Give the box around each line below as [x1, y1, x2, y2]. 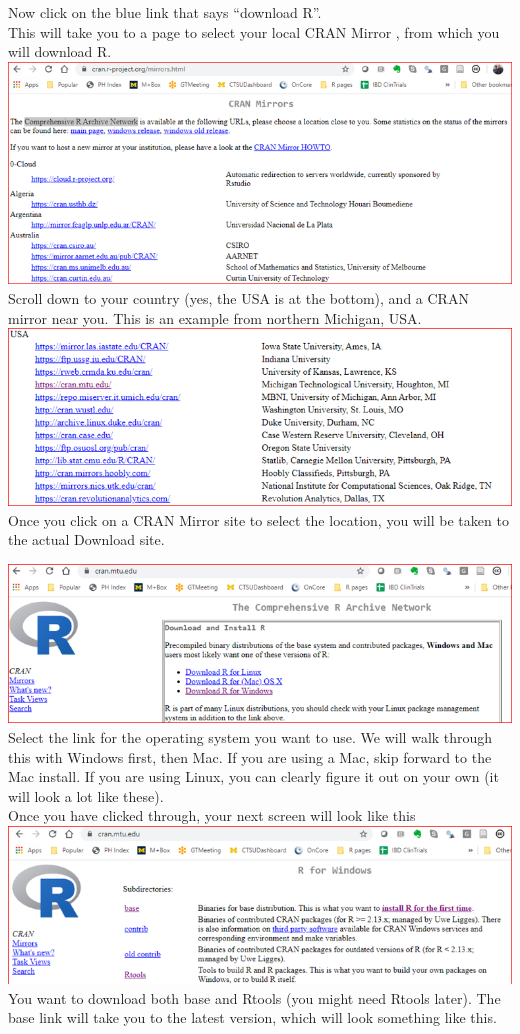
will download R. [8, 41, 112, 62]
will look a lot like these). [8, 785, 164, 806]
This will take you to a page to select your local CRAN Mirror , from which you [8, 21, 500, 42]
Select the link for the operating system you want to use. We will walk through [8, 726, 493, 747]
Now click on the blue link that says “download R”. [8, 2, 322, 22]
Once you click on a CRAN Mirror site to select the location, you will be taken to [8, 509, 509, 530]
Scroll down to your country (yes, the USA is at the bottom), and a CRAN [8, 288, 469, 309]
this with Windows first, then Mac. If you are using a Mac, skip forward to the [8, 746, 492, 767]
